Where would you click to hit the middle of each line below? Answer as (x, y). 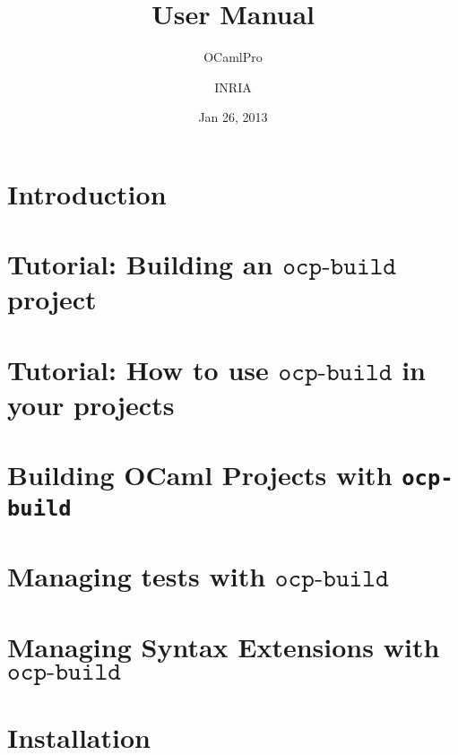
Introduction (87, 193)
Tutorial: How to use (138, 369)
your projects (91, 405)
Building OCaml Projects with (200, 475)
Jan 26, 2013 (233, 117)
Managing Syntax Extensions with (224, 646)
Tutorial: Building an (140, 264)
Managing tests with (137, 576)
